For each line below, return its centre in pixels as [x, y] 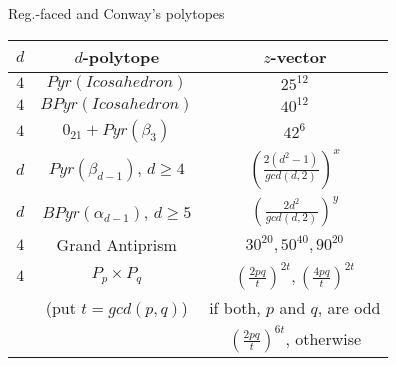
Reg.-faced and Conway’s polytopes [116, 13]
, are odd [349, 307]
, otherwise [323, 338]
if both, [235, 307]
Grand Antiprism [116, 244]
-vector [298, 56]
